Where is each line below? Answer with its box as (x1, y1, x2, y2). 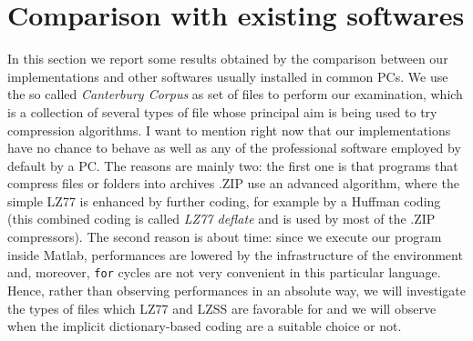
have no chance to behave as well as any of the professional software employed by (7, 138, 461, 157)
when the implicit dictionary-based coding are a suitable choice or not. (7, 316, 402, 336)
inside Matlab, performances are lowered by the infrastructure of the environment (7, 245, 463, 264)
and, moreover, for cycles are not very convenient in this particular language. (7, 263, 441, 282)
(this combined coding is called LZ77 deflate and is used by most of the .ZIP (7, 209, 436, 228)
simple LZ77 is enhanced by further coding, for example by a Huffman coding (7, 191, 441, 210)
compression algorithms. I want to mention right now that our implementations (7, 120, 451, 139)
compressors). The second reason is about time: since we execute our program (7, 227, 442, 246)
